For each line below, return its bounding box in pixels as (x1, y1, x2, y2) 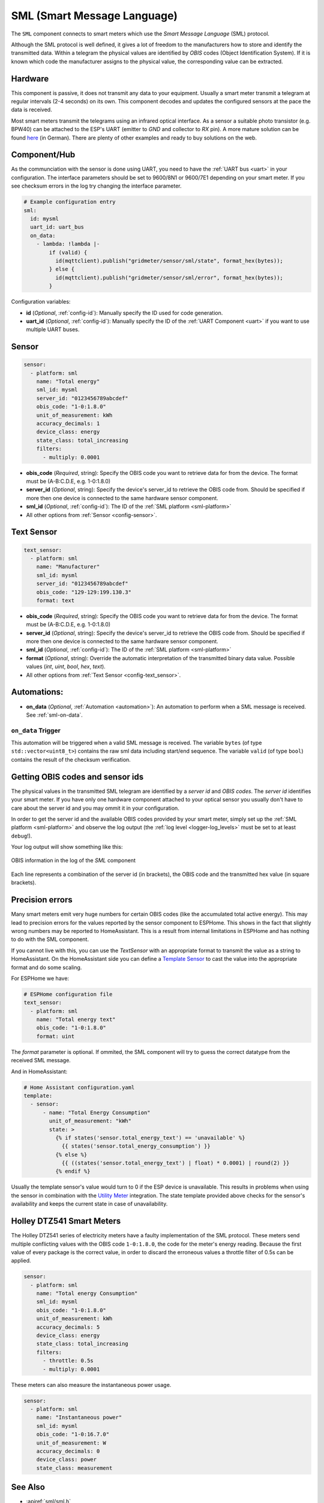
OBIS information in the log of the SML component (11, 857, 136, 864)
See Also (11, 1482, 45, 1492)
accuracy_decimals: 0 (36, 1448, 100, 1454)
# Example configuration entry (23, 198, 116, 206)
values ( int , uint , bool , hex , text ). (26, 663, 106, 670)
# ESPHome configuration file (23, 991, 113, 997)
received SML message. (11, 1057, 71, 1064)
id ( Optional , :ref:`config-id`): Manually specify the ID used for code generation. (26, 309, 223, 316)
